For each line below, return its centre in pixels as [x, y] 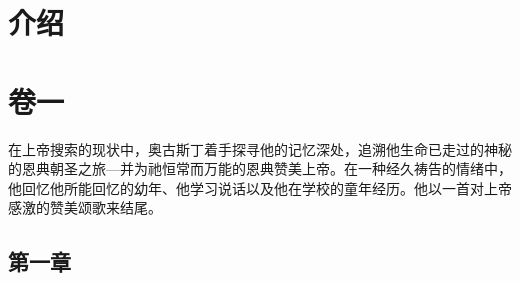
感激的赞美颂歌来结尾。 [85, 207]
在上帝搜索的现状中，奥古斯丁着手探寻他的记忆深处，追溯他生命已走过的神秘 [260, 148]
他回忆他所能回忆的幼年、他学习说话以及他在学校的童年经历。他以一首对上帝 [260, 187]
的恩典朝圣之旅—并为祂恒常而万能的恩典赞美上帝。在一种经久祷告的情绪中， [260, 168]
